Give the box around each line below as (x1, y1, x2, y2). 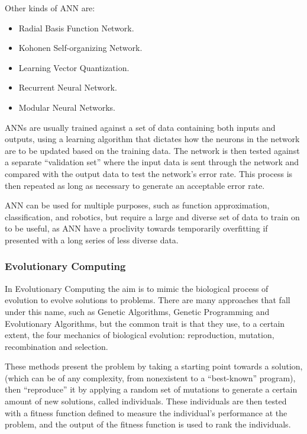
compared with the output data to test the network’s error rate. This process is (5, 167, 293, 179)
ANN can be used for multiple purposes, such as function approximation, (5, 199, 270, 211)
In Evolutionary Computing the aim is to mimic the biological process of (5, 282, 269, 294)
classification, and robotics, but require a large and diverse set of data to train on (5, 210, 300, 223)
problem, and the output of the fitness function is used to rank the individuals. (5, 418, 291, 430)
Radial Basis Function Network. (18, 21, 134, 34)
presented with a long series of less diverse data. (5, 233, 179, 246)
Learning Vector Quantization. (18, 61, 130, 73)
